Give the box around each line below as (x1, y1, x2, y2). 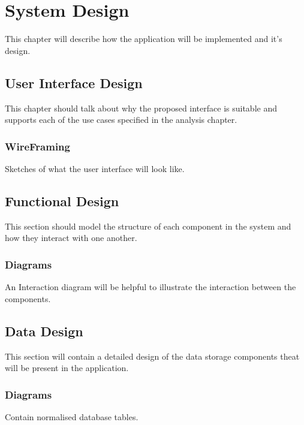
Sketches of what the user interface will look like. (5, 162, 185, 174)
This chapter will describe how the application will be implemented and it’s (5, 32, 282, 45)
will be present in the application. (5, 361, 129, 374)
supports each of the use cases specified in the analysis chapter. (5, 113, 237, 126)
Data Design (5, 321, 83, 340)
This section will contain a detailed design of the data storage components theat (5, 349, 300, 362)
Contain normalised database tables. (5, 410, 139, 423)
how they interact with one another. (5, 231, 137, 244)
